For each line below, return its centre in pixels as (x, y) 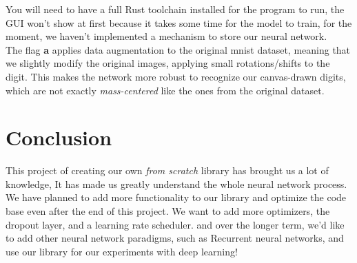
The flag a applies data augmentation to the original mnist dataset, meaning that (178, 49)
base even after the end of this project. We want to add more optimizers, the (168, 211)
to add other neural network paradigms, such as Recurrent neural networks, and (175, 238)
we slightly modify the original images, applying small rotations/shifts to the (168, 63)
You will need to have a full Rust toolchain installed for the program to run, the (175, 9)
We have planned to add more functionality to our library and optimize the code (176, 197)
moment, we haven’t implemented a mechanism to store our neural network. (166, 36)
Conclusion (59, 137)
